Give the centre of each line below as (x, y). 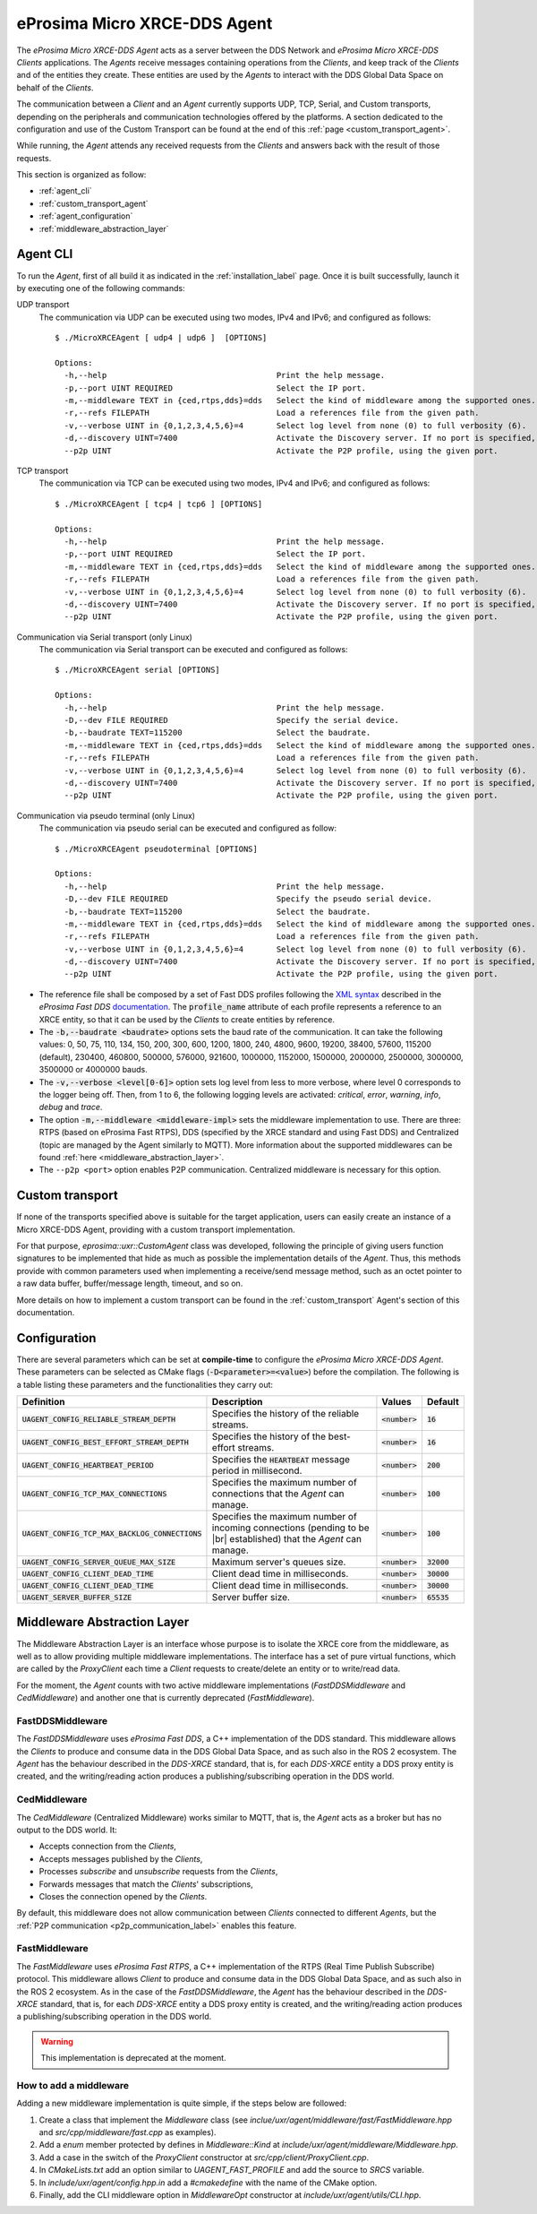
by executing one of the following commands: (101, 288)
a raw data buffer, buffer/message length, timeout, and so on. (130, 1284)
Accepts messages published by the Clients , (121, 1858)
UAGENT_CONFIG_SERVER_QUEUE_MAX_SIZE (99, 1562)
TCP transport (43, 471)
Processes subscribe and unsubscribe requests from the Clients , (158, 1872)
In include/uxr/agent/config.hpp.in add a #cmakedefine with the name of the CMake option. (208, 2183)
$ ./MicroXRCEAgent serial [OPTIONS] (138, 670)
